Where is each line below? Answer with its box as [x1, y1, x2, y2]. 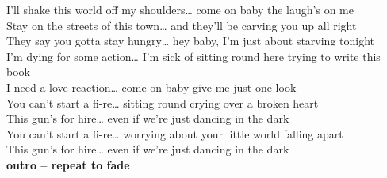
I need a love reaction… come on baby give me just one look [6, 78, 297, 95]
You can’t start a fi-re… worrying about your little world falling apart [6, 125, 343, 142]
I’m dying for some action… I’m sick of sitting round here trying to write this [6, 47, 381, 64]
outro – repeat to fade [6, 156, 130, 172]
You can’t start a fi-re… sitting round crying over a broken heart [6, 94, 319, 111]
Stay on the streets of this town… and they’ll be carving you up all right [6, 17, 357, 33]
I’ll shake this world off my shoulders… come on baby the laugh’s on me [6, 2, 354, 17]
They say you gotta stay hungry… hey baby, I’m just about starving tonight [6, 32, 375, 49]
